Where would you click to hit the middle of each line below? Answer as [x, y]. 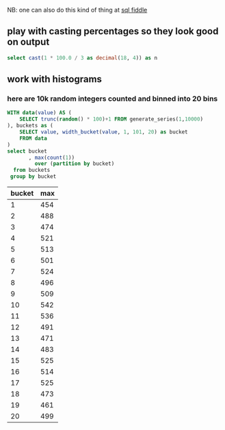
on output [28, 42]
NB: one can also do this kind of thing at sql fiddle [77, 10]
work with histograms [55, 79]
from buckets [32, 170]
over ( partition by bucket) [75, 164]
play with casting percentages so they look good [113, 31]
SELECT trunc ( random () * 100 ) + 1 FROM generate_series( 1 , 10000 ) [111, 119]
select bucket [27, 151]
